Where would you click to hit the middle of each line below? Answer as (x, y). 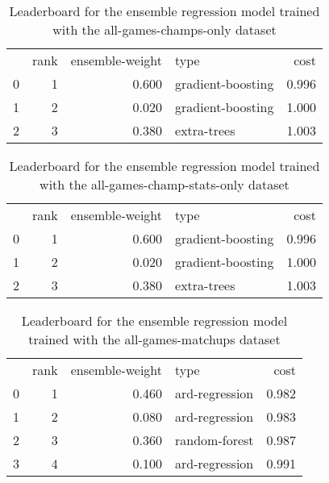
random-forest (214, 440)
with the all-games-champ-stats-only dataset (164, 184)
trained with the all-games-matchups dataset (154, 339)
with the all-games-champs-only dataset (164, 29)
